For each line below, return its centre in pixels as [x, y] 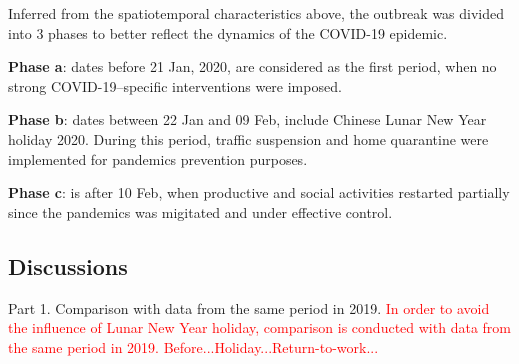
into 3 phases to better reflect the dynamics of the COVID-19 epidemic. [228, 32]
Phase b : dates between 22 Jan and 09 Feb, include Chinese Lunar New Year [247, 119]
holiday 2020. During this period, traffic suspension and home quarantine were [248, 138]
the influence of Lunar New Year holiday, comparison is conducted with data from [259, 327]
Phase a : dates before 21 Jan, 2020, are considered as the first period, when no [252, 66]
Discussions [68, 265]
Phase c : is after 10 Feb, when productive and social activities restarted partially [259, 192]
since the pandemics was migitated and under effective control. [200, 211]
